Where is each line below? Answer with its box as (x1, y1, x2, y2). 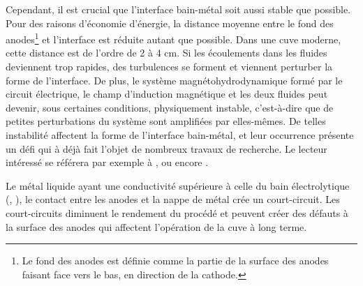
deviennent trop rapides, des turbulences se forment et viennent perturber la (6, 59, 333, 74)
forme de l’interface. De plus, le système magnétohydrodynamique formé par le (6, 73, 343, 87)
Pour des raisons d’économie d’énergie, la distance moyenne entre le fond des (6, 15, 334, 30)
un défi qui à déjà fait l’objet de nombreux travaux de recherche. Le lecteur (6, 141, 327, 156)
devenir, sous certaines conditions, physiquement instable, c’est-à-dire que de (6, 100, 334, 114)
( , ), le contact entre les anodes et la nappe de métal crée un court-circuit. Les (6, 192, 340, 206)
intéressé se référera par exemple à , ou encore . (6, 155, 209, 170)
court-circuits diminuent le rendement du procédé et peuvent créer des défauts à (6, 205, 348, 220)
